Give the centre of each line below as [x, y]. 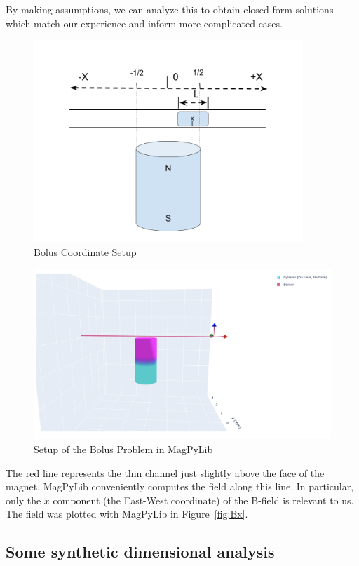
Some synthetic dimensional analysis [140, 552]
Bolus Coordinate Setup [85, 251]
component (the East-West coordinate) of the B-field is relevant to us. [203, 500]
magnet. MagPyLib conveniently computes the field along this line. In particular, [180, 486]
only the [23, 500]
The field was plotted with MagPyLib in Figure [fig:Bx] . [127, 514]
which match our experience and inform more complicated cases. [144, 23]
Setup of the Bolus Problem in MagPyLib [123, 449]
